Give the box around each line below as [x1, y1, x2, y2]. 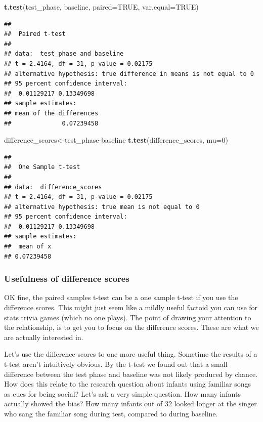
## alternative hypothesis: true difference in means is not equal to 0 [4, 70, 254, 77]
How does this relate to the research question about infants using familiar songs [4, 378, 251, 389]
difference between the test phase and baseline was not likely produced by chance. [4, 368, 258, 379]
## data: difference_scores [4, 183, 102, 191]
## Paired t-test [4, 30, 66, 38]
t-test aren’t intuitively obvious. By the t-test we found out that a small [4, 359, 228, 369]
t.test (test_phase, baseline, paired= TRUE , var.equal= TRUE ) [4, 2, 199, 12]
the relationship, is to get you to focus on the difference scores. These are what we [4, 322, 259, 332]
